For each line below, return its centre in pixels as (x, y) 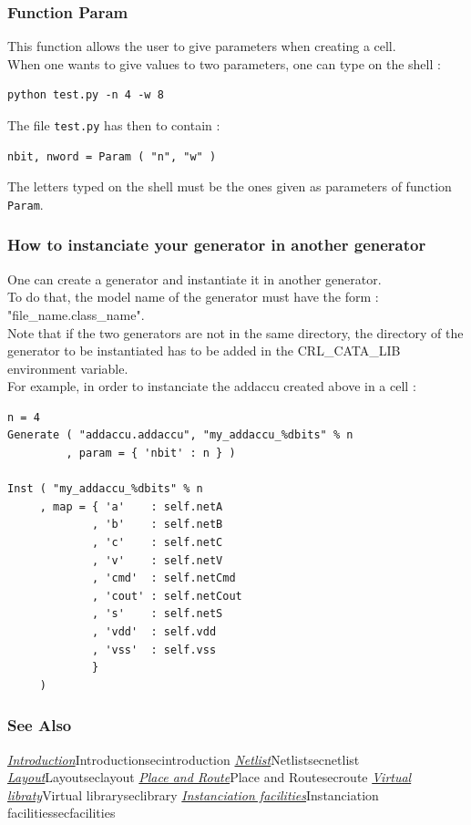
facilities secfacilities (61, 813)
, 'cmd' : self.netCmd (164, 578)
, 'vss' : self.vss (154, 650)
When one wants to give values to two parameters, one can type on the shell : (224, 63)
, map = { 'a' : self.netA (131, 506)
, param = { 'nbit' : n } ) (151, 454)
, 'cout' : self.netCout (167, 596)
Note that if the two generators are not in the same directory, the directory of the (235, 332)
